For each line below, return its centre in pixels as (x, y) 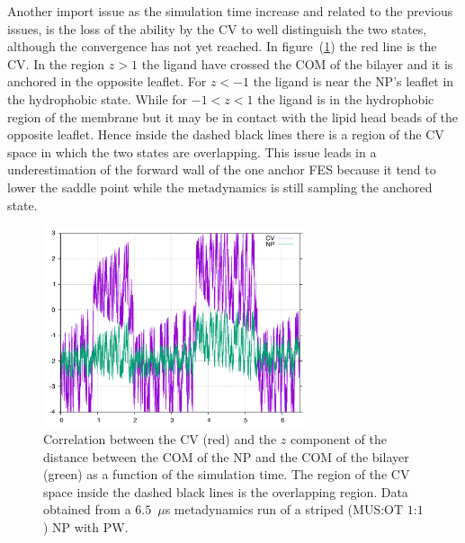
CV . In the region (56, 63)
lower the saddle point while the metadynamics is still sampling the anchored (220, 187)
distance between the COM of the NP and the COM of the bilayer (226, 456)
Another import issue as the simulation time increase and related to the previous (230, 11)
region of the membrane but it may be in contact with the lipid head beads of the (233, 116)
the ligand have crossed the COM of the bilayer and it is (297, 63)
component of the (338, 439)
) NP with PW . (86, 526)
